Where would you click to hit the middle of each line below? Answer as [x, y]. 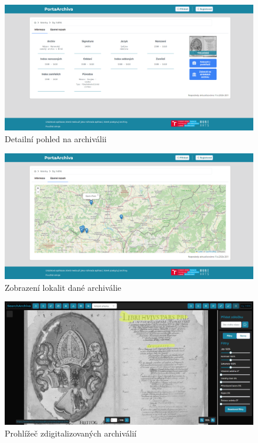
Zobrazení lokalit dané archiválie [63, 287]
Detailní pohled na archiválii [56, 139]
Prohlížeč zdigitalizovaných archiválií [71, 433]
